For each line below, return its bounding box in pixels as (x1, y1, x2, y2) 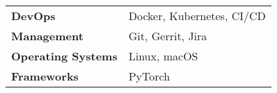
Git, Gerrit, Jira (128, 28, 207, 44)
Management (11, 28, 84, 44)
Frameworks (11, 68, 79, 84)
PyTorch (128, 68, 171, 84)
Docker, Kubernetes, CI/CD (128, 8, 266, 24)
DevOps (11, 8, 56, 24)
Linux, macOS (128, 48, 198, 64)
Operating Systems (11, 48, 118, 64)
